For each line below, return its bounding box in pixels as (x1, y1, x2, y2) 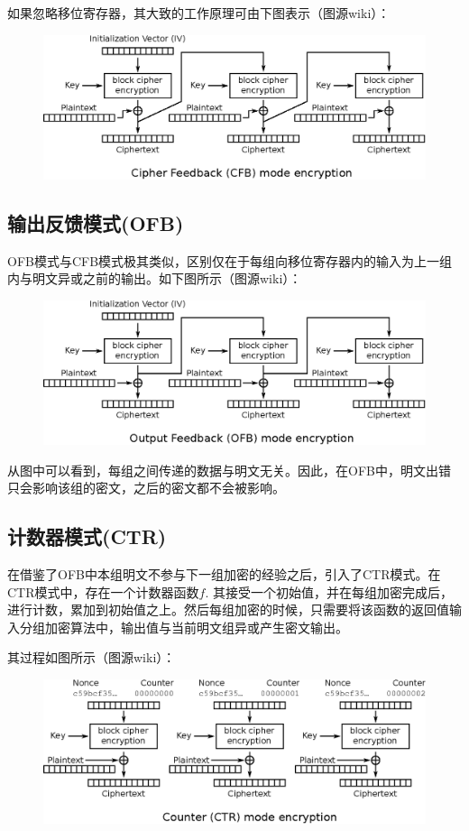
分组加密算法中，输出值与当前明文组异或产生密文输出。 (19, 617, 348, 636)
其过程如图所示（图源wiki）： (7, 648, 176, 667)
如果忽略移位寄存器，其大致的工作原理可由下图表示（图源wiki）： (7, 4, 391, 22)
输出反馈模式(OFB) (7, 208, 184, 236)
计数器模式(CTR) (7, 522, 167, 550)
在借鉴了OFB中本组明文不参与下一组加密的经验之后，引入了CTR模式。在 (7, 565, 441, 584)
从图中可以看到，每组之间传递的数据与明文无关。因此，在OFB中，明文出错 (7, 460, 451, 479)
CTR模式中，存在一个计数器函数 (7, 582, 199, 601)
